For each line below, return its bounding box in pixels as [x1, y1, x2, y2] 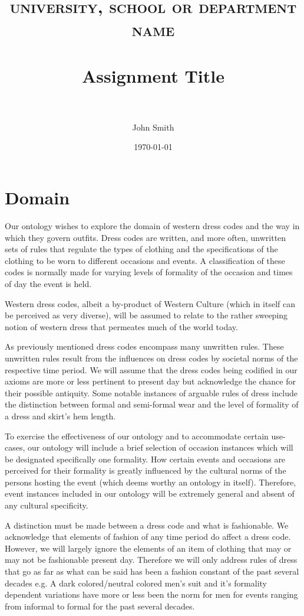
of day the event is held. [5, 277, 92, 289]
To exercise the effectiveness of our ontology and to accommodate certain [5, 429, 269, 442]
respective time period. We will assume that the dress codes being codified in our [5, 363, 298, 376]
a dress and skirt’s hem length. [5, 409, 116, 422]
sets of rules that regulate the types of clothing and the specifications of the [5, 243, 278, 255]
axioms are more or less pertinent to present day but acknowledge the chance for [5, 375, 296, 387]
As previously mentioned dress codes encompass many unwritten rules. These [5, 340, 284, 353]
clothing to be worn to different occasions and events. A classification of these [5, 254, 285, 266]
